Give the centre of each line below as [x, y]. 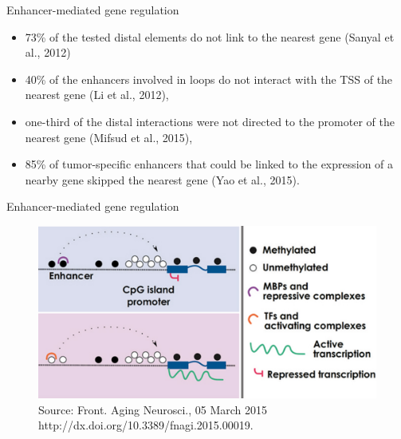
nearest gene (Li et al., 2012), [97, 95]
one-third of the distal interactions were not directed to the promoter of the [210, 121]
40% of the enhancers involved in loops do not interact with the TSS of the [209, 79]
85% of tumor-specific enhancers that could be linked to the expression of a [209, 164]
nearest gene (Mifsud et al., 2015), [109, 137]
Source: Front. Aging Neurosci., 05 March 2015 [153, 409]
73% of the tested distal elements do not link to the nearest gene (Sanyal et [210, 36]
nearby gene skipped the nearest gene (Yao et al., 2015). [162, 179]
